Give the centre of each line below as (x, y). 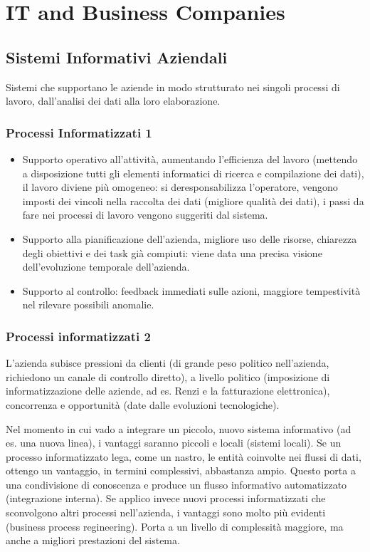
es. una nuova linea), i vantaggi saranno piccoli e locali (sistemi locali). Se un (174, 443)
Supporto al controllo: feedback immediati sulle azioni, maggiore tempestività (191, 290)
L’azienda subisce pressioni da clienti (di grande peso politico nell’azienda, (168, 363)
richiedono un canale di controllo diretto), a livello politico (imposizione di (168, 376)
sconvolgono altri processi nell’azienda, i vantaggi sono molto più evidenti (166, 512)
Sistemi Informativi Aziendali (117, 57)
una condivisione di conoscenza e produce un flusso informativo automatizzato (176, 484)
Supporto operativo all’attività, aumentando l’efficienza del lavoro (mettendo (190, 158)
